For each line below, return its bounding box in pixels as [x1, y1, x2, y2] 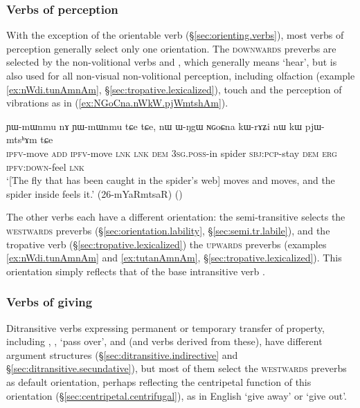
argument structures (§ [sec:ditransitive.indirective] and [6, 347, 238, 362]
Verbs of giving [6, 293, 93, 310]
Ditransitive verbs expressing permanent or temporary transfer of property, [6, 320, 325, 335]
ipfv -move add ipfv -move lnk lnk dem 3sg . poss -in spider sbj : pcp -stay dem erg [6, 145, 337, 160]
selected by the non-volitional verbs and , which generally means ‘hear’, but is [6, 55, 337, 69]
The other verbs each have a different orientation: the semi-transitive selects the [6, 210, 345, 224]
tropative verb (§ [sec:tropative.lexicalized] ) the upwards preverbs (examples [6, 237, 327, 251]
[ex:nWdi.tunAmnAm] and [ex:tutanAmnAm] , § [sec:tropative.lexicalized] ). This [6, 250, 342, 265]
